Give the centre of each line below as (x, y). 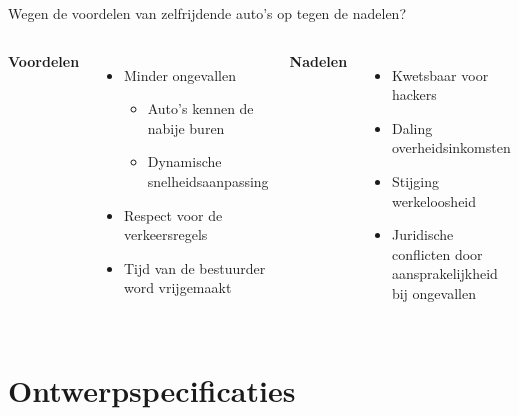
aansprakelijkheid (444, 273)
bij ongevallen (433, 292)
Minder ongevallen (179, 74)
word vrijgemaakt (177, 287)
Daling (412, 127)
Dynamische (184, 161)
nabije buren (186, 127)
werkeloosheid (434, 200)
